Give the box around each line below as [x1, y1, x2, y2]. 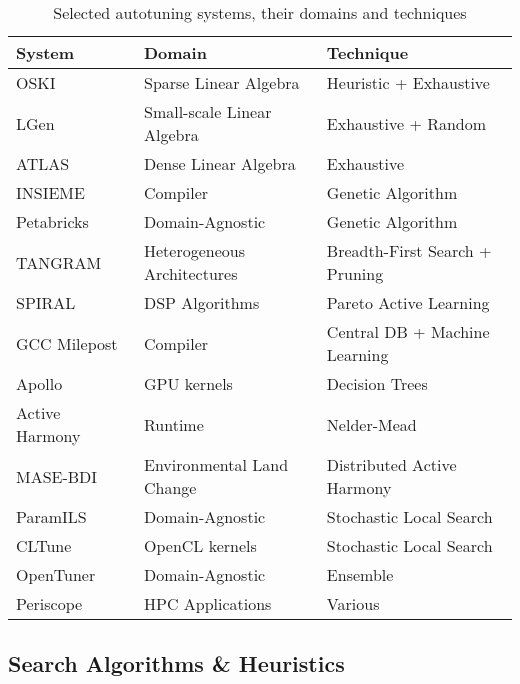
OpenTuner [16, 563, 96, 586]
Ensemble [326, 563, 394, 586]
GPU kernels [143, 372, 233, 395]
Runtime [143, 412, 204, 436]
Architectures [143, 262, 238, 285]
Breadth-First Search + [326, 239, 492, 262]
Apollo [16, 372, 63, 395]
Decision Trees [326, 372, 428, 395]
